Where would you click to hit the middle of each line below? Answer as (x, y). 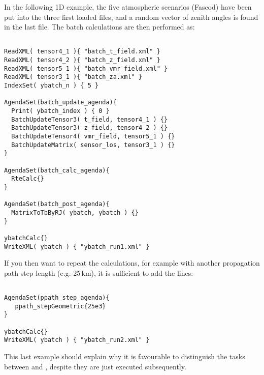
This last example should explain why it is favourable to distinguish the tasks (125, 356)
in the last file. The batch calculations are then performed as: (100, 27)
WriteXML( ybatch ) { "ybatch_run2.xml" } (77, 340)
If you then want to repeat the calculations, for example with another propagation (132, 263)
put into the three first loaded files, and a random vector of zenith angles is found (131, 17)
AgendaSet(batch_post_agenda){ (57, 204)
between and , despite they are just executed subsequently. (95, 366)
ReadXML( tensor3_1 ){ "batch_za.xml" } (73, 77)
